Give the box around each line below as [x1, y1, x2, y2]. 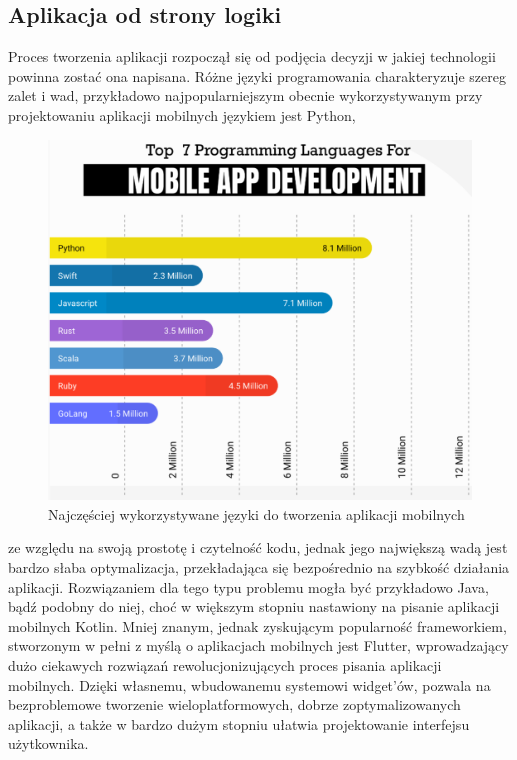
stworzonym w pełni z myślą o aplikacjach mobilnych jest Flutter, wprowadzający [8, 635, 509, 656]
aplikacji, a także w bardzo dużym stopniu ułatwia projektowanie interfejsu [8, 713, 470, 734]
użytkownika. [8, 733, 89, 754]
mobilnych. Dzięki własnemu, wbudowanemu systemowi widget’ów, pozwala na [8, 674, 491, 695]
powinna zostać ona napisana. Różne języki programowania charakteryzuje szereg [8, 65, 506, 86]
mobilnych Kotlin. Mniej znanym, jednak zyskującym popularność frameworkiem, [8, 615, 507, 636]
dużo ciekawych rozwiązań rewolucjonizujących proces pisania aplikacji [8, 654, 442, 675]
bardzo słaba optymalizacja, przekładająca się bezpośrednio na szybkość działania [8, 557, 510, 577]
